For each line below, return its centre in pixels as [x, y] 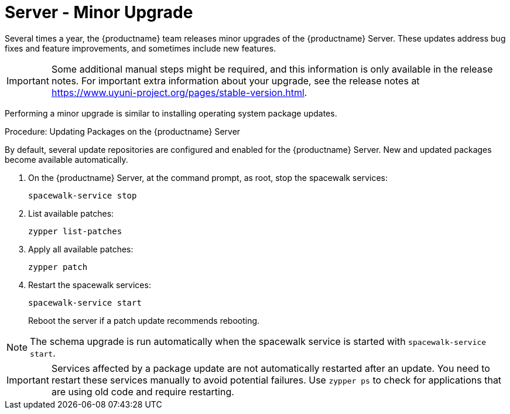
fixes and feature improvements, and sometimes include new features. [141, 48]
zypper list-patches [75, 231]
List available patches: [71, 213]
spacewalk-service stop [83, 195]
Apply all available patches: [81, 249]
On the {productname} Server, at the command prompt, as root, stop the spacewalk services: [208, 177]
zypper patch [58, 267]
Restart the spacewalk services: [90, 285]
